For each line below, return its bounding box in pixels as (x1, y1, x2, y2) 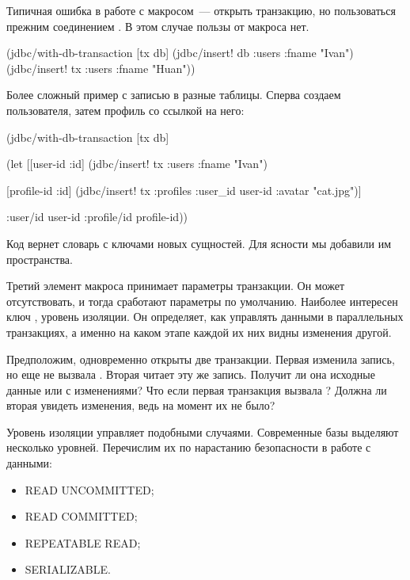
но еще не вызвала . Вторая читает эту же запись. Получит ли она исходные (6, 366, 375, 383)
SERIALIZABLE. (25, 561, 111, 578)
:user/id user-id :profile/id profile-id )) (6, 208, 188, 225)
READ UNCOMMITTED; (25, 481, 154, 498)
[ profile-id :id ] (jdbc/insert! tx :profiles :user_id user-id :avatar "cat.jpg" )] (6, 181, 362, 198)
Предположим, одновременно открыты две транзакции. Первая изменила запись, (6, 350, 395, 367)
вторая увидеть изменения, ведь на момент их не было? (6, 397, 275, 414)
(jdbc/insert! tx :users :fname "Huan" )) (6, 59, 196, 76)
